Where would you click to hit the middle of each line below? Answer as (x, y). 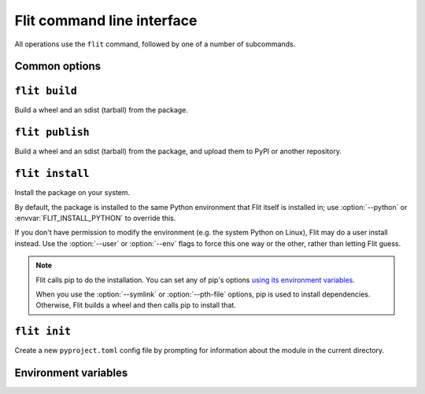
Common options (58, 66)
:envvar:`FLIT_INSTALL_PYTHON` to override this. (95, 218)
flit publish (52, 133)
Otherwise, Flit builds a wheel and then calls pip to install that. (136, 305)
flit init (42, 331)
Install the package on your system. (72, 193)
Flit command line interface (106, 20)
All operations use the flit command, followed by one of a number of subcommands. (155, 44)
